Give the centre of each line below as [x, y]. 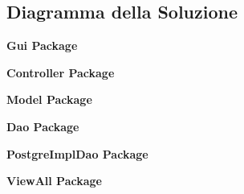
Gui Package [42, 45]
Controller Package [61, 72]
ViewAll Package [54, 181]
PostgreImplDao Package [77, 153]
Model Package [49, 99]
